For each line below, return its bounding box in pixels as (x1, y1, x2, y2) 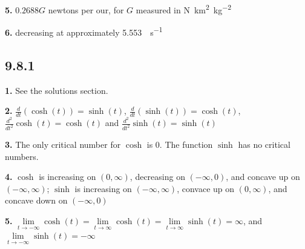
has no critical (238, 138, 290, 151)
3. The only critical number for (5, 138, 121, 151)
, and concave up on (226, 170, 300, 183)
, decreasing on (130, 170, 185, 183)
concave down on (5, 194, 68, 207)
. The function (159, 138, 213, 151)
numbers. (5, 150, 39, 162)
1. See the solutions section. (5, 84, 108, 96)
